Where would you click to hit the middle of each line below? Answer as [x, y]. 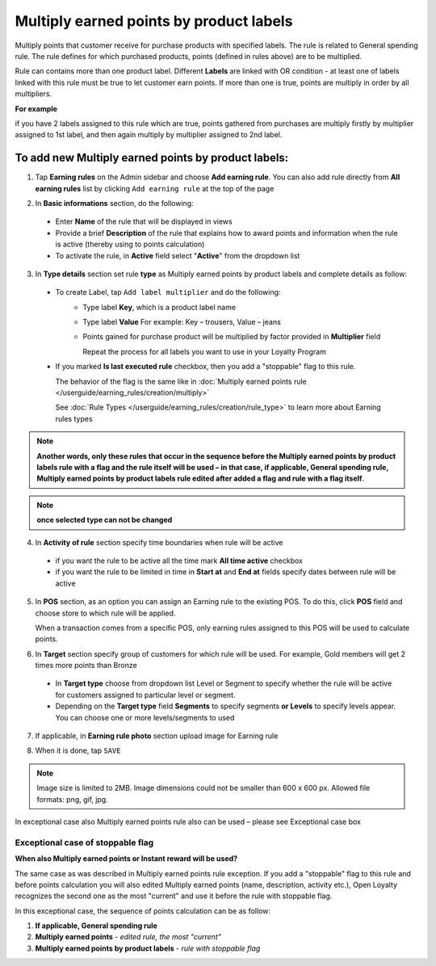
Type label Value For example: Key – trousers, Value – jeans [182, 322]
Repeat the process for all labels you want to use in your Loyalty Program [204, 351]
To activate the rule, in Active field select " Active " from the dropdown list [178, 255]
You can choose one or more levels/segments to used [145, 717]
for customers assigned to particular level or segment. [145, 695]
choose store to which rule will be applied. [105, 613]
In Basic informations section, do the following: [114, 203]
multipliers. [34, 94]
